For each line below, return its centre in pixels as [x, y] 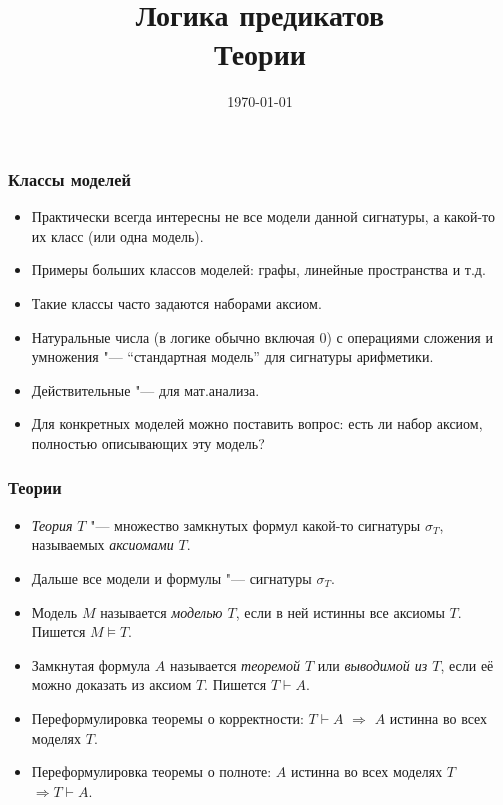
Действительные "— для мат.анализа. [145, 389]
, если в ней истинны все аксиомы [340, 611]
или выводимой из [372, 664]
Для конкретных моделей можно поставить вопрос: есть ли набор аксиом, [257, 423]
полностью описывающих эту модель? [148, 442]
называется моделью [161, 611]
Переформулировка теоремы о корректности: [167, 717]
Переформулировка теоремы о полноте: [151, 771]
